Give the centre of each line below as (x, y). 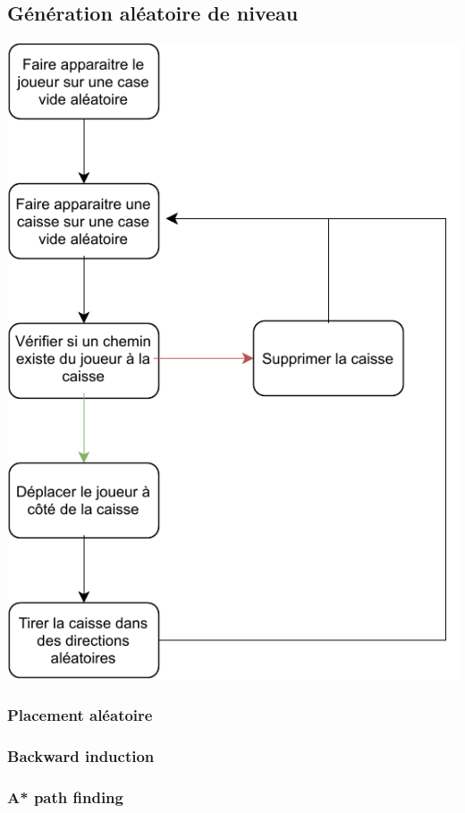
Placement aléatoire (80, 714)
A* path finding (65, 796)
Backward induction (81, 755)
